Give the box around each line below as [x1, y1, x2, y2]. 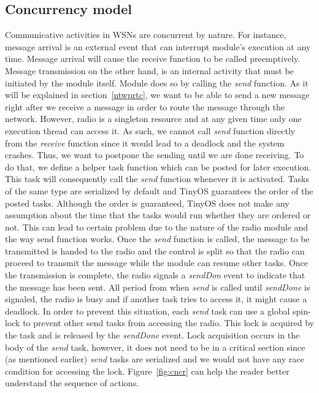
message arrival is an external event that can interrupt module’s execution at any [5, 40, 311, 53]
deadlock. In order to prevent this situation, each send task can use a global [5, 304, 290, 317]
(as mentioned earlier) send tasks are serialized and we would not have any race [5, 353, 304, 365]
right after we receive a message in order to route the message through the [5, 100, 285, 113]
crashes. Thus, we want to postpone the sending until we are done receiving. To [5, 148, 304, 161]
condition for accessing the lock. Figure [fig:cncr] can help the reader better [5, 364, 290, 377]
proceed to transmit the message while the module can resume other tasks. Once [5, 256, 309, 269]
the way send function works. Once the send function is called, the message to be [5, 232, 310, 245]
